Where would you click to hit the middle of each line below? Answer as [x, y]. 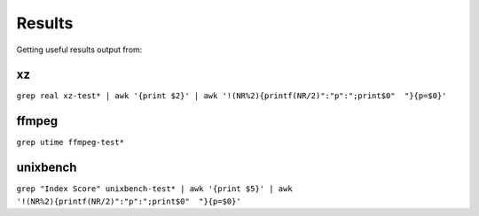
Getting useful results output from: [79, 50]
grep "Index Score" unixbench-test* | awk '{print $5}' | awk [154, 189]
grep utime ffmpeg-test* [70, 143]
